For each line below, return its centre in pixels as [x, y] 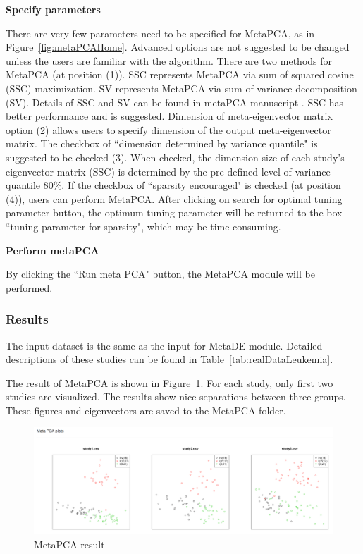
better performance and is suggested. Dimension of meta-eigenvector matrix [169, 116]
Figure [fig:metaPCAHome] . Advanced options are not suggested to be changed [178, 47]
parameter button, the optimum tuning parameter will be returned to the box [174, 213]
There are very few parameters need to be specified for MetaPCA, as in [160, 33]
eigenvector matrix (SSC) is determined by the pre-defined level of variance [168, 171]
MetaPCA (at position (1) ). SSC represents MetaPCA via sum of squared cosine [180, 74]
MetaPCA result [69, 544]
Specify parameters [53, 9]
